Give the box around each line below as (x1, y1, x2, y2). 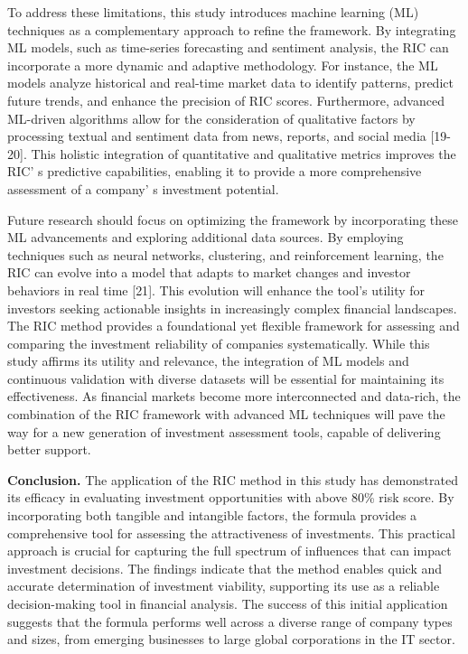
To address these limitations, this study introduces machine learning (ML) (7, 3, 419, 21)
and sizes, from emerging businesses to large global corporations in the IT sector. (7, 630, 455, 649)
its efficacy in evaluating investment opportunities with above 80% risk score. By (7, 488, 454, 507)
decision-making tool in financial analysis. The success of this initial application (7, 594, 448, 612)
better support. (7, 440, 91, 459)
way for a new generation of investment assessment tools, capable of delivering (7, 422, 441, 441)
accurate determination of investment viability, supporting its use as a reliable (7, 576, 440, 595)
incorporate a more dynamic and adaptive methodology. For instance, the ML (7, 55, 438, 74)
